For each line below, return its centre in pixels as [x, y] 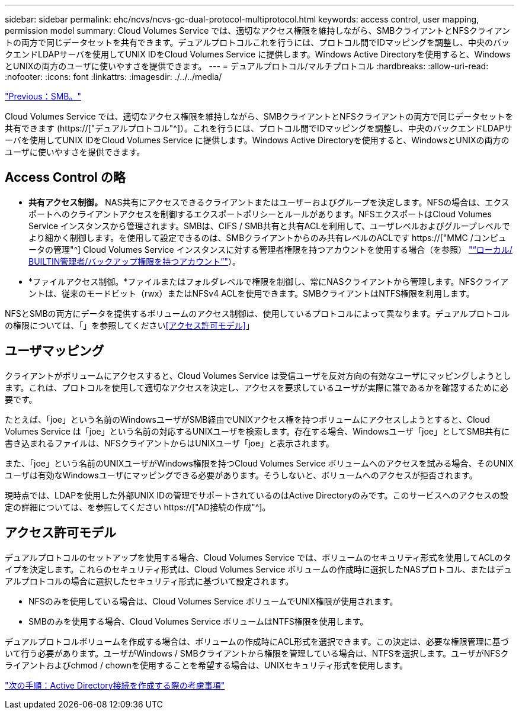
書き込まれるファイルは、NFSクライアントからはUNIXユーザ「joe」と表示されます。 [169, 443]
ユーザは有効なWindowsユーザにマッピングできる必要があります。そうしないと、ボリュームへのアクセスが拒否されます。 [241, 475]
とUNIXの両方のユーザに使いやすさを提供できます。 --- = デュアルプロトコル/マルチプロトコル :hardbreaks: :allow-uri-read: [247, 66]
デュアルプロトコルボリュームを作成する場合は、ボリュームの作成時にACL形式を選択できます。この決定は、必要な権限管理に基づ [257, 641]
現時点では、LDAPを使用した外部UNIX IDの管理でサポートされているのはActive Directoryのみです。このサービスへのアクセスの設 [257, 495]
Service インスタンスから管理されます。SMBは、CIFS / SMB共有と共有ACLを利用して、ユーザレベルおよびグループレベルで [269, 226]
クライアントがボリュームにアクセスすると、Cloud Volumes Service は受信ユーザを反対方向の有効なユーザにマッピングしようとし [258, 375]
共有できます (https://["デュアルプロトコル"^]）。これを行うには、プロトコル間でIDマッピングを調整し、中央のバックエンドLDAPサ [259, 128]
